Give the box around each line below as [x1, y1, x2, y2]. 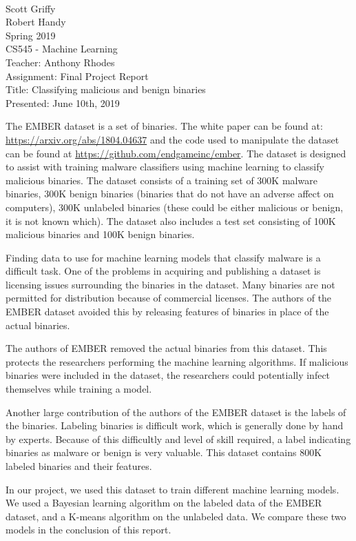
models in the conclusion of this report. [6, 522, 171, 537]
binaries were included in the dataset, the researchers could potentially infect [6, 368, 331, 382]
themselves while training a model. [6, 382, 152, 396]
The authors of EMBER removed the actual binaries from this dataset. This [6, 341, 327, 355]
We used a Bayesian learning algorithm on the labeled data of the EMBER [6, 495, 322, 510]
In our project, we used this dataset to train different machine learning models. [6, 482, 339, 496]
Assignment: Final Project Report [6, 68, 149, 83]
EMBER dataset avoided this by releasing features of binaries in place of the [6, 304, 329, 319]
